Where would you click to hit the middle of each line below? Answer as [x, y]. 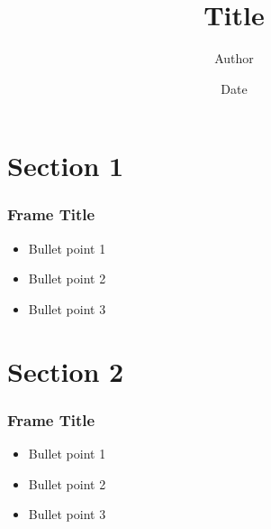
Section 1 [66, 166]
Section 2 [66, 371]
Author [234, 58]
